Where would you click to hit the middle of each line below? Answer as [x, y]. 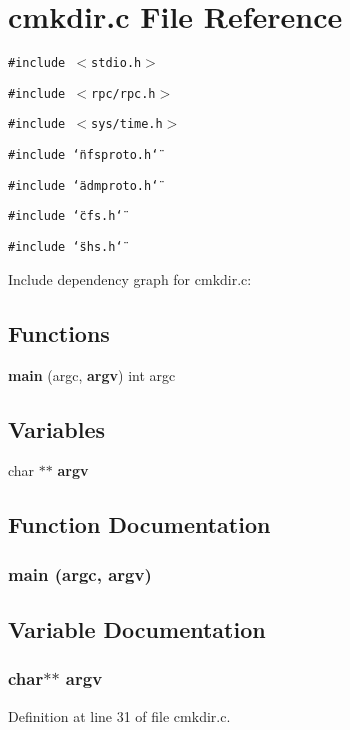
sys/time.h [127, 124]
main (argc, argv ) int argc [92, 374]
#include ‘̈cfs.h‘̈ [65, 216]
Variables [57, 428]
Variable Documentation [137, 628]
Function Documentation [139, 524]
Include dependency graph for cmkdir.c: [130, 278]
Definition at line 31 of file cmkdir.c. [119, 715]
